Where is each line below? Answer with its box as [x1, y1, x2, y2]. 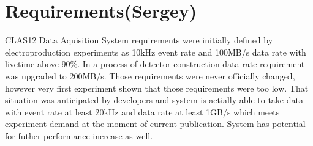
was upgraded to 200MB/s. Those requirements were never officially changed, [5, 69, 295, 82]
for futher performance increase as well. [5, 129, 153, 142]
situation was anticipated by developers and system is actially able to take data [5, 93, 303, 106]
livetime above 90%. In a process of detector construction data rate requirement [5, 57, 305, 70]
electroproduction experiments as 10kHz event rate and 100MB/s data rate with [5, 45, 306, 58]
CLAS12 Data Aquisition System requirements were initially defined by [5, 34, 273, 46]
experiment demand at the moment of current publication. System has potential [5, 117, 306, 130]
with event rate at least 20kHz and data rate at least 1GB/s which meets [5, 105, 280, 118]
